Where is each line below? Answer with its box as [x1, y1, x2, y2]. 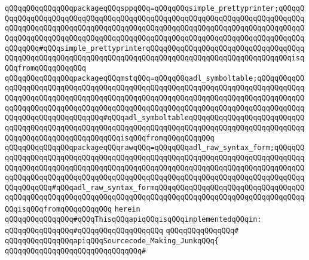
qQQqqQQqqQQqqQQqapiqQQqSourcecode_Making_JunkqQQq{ [5, 237, 219, 246]
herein [114, 205, 140, 214]
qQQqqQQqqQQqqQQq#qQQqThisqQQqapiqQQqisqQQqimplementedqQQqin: [5, 215, 262, 224]
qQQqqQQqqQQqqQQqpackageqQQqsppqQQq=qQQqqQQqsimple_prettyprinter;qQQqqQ [5, 4, 305, 13]
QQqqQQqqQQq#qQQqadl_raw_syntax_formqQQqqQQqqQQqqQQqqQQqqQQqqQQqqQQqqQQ [5, 183, 305, 192]
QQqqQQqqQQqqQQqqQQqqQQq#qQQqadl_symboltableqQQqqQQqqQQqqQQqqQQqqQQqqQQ [5, 114, 305, 123]
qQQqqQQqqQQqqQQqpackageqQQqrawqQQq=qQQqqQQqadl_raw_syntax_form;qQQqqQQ [5, 143, 305, 152]
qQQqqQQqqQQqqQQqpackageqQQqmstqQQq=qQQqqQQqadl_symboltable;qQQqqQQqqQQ [5, 74, 305, 82]
